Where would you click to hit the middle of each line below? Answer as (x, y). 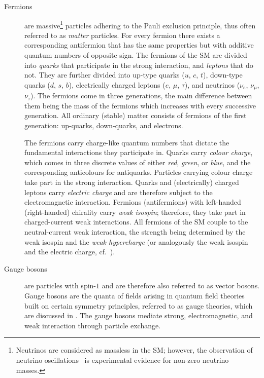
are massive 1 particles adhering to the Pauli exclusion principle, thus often (140, 24)
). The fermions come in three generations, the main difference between (141, 96)
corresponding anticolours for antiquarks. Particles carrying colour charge (139, 172)
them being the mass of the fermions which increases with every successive (140, 105)
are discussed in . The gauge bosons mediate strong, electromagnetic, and (139, 315)
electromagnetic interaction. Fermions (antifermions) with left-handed (133, 202)
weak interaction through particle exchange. (93, 325)
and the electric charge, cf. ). (70, 252)
